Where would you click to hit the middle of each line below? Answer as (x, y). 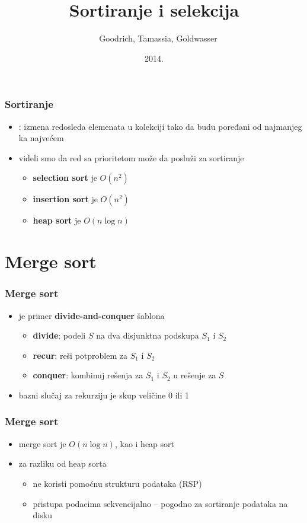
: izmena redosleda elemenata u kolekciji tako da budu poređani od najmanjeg (160, 126)
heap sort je (57, 220)
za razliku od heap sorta (63, 463)
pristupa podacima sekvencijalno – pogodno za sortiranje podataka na (160, 503)
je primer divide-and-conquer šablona (92, 315)
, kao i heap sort (145, 443)
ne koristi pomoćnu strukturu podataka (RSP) (117, 483)
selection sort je (65, 178)
